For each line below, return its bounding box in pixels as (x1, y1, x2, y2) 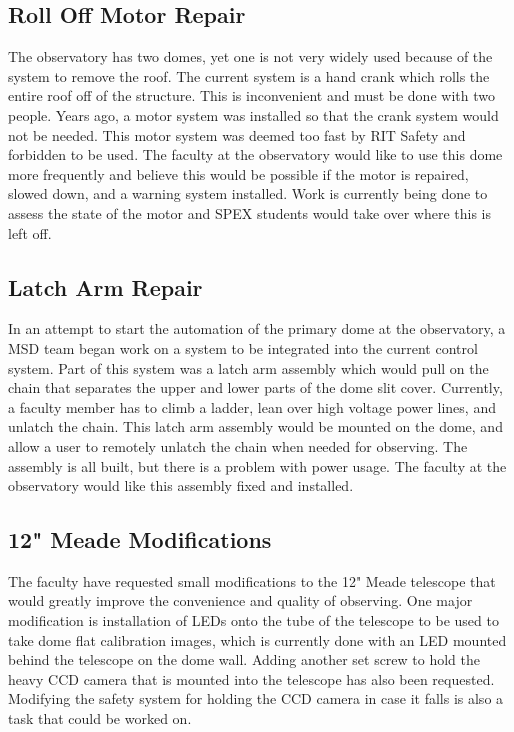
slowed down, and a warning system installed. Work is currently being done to (8, 183, 488, 204)
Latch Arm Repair (8, 271, 203, 302)
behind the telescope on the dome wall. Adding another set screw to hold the (8, 649, 481, 670)
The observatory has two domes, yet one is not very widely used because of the (8, 46, 493, 67)
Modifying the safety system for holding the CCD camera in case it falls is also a (8, 688, 504, 709)
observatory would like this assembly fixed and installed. (8, 475, 354, 496)
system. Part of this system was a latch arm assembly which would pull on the (8, 357, 489, 378)
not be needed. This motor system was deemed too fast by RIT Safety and (8, 124, 466, 145)
